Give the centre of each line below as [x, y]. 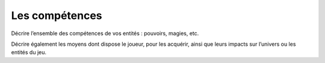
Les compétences [57, 15]
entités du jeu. [29, 52]
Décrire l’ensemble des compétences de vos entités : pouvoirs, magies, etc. [105, 33]
